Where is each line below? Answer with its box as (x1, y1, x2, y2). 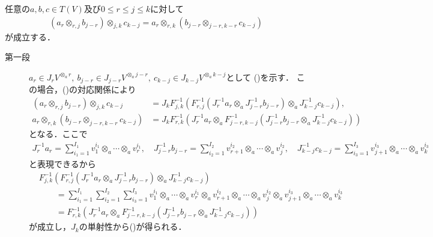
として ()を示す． (226, 70, 294, 83)
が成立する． (5, 30, 55, 43)
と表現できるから (29, 157, 96, 170)
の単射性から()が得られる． (79, 220, 187, 233)
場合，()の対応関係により (37, 83, 136, 96)
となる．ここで (29, 127, 88, 140)
